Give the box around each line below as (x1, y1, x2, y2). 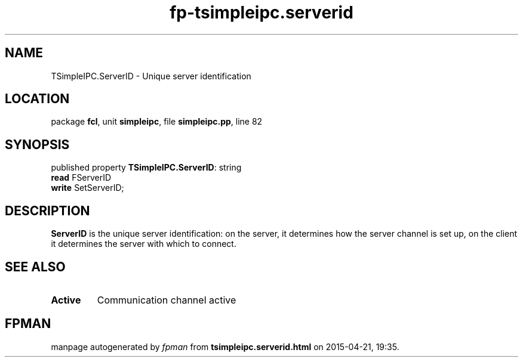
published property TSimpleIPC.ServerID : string (51, 162, 242, 173)
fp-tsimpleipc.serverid (170, 2, 353, 23)
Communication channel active (97, 293, 236, 306)
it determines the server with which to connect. (51, 239, 236, 249)
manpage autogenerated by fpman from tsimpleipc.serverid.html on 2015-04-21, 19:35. (51, 341, 399, 352)
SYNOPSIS (5, 137, 70, 152)
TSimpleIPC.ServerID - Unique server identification (51, 70, 251, 81)
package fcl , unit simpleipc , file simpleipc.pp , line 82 (51, 116, 263, 127)
